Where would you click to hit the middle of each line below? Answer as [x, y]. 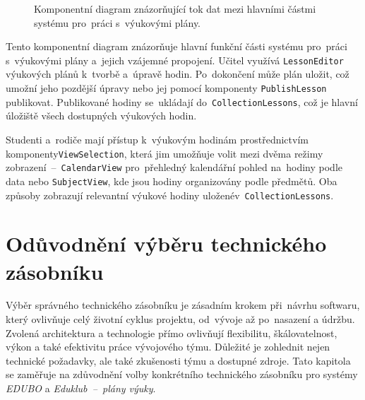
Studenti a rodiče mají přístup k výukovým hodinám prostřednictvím [157, 139]
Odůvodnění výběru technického [166, 243]
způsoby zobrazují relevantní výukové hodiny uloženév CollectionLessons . [170, 195]
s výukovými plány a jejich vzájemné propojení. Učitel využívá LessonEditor [175, 60]
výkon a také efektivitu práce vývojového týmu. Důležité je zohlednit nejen [168, 347]
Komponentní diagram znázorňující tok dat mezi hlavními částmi [175, 8]
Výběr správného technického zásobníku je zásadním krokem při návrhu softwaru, [183, 305]
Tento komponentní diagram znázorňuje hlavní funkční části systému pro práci [176, 46]
